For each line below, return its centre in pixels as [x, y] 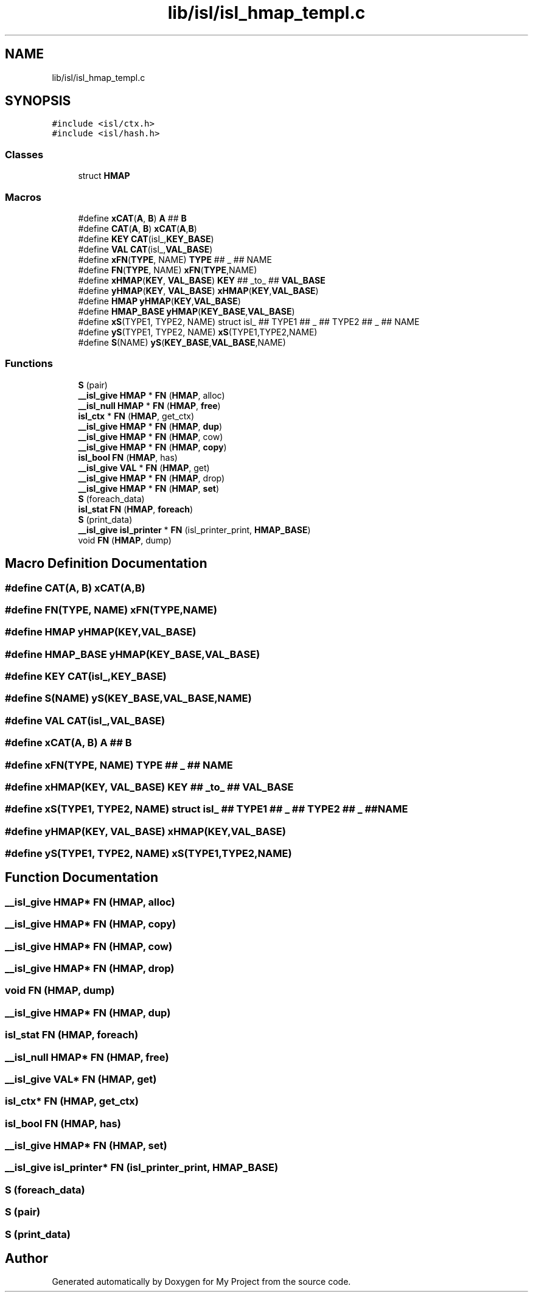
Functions [29, 364]
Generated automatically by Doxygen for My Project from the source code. [201, 1282]
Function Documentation [82, 878]
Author [26, 1258]
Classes [24, 154]
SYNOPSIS [38, 101]
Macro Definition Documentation [106, 564]
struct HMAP [104, 176]
